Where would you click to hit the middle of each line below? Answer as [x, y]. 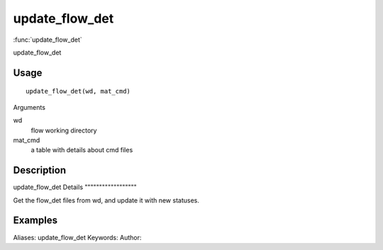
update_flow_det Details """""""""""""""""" [75, 187]
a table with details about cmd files [82, 150]
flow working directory [64, 130]
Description [40, 170]
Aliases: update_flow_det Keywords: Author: [77, 237]
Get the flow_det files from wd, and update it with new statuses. [106, 200]
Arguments [29, 107]
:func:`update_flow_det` [48, 40]
